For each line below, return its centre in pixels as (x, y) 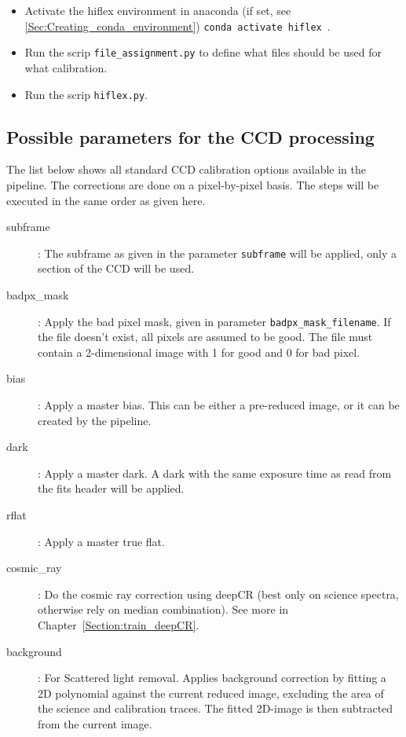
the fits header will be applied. (111, 488)
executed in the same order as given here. (106, 200)
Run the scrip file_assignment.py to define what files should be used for (203, 52)
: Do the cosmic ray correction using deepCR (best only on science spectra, (218, 594)
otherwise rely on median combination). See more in (163, 609)
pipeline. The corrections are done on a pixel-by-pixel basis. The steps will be (193, 184)
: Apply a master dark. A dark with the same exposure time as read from (215, 473)
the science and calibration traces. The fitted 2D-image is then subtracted (216, 708)
